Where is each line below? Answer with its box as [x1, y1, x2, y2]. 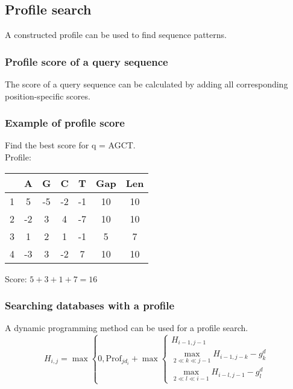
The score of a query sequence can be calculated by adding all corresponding [5, 78, 288, 90]
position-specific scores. [5, 89, 90, 102]
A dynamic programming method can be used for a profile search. [5, 321, 248, 334]
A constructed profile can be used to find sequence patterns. [5, 28, 227, 41]
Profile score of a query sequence [5, 54, 168, 69]
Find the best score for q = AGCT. [5, 139, 136, 151]
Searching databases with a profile [5, 298, 175, 313]
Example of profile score [5, 115, 125, 130]
